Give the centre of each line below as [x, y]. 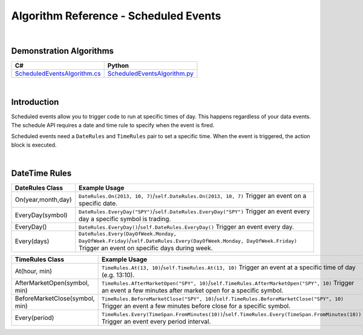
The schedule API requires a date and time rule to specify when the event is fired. [113, 125]
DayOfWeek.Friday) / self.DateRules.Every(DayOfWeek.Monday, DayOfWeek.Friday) [188, 240]
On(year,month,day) [43, 199]
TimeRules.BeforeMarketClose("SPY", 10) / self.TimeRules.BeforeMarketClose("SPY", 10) [223, 298]
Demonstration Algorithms [63, 51]
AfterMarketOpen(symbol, [52, 283]
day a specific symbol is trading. [125, 219]
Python [118, 65]
